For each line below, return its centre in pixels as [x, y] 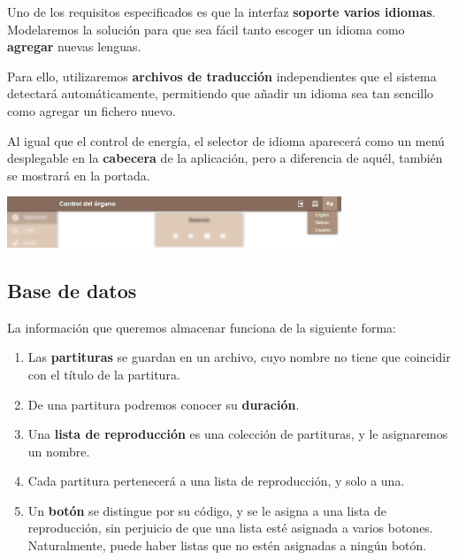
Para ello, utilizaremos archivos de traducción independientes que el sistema [222, 76]
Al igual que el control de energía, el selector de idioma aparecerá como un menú [226, 140]
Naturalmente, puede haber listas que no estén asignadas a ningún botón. [227, 545]
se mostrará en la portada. [79, 175]
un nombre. [59, 451]
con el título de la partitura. [104, 374]
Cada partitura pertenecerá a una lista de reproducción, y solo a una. [216, 481]
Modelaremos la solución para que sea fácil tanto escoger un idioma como [206, 29]
